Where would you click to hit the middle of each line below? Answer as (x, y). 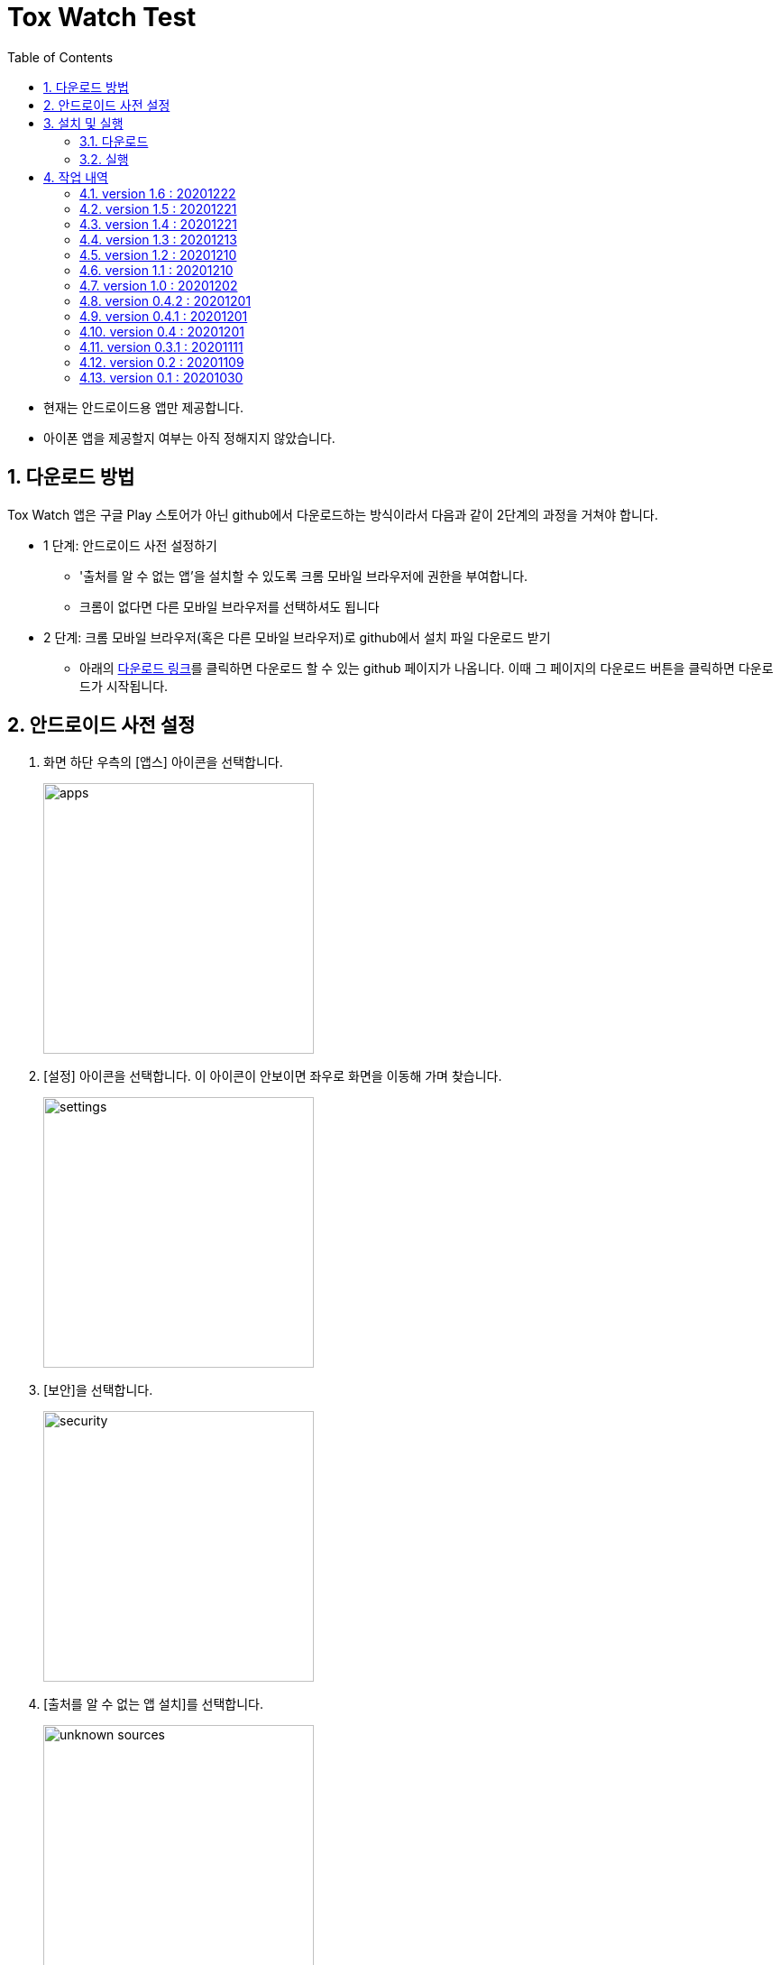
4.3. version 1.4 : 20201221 (158, 224)
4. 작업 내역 (76, 177)
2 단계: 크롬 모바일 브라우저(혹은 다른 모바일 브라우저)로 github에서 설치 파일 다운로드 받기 (297, 637)
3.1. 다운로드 (114, 141)
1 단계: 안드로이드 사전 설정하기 (130, 545)
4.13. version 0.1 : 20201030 (161, 377)
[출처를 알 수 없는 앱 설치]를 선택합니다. (153, 1704)
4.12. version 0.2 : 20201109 (162, 362)
